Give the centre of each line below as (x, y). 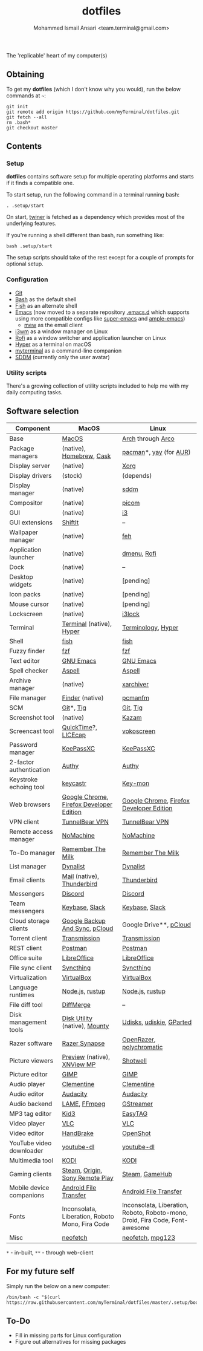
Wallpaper (24, 532)
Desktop (21, 577)
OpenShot (136, 1133)
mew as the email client (53, 325)
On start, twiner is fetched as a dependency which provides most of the (95, 217)
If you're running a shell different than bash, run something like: (85, 235)
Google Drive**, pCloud (156, 925)
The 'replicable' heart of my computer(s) (57, 55)
